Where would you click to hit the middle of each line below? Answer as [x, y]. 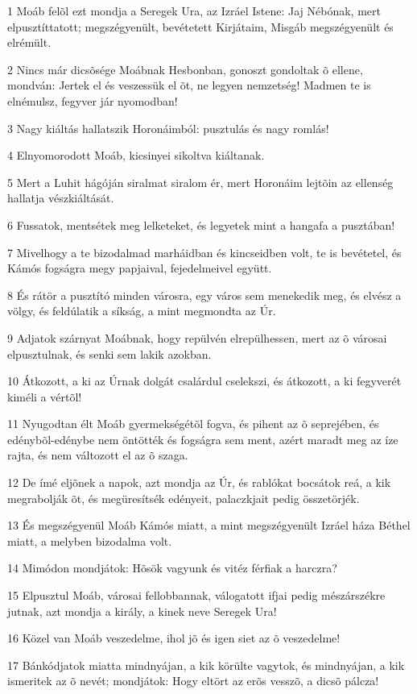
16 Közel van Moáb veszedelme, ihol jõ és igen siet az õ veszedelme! [174, 638]
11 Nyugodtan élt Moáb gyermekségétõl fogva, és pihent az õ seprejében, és [193, 424]
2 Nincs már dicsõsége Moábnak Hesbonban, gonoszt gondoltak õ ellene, [185, 69]
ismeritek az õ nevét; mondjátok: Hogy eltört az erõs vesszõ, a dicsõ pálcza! [193, 681]
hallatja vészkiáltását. [61, 198]
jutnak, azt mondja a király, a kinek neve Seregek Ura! [142, 611]
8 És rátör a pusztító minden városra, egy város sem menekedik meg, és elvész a [204, 295]
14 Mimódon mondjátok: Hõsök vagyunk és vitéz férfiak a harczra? [172, 568]
